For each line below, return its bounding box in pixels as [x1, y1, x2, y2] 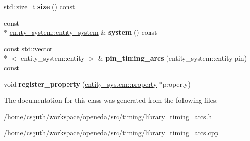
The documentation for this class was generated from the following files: [4, 95, 218, 105]
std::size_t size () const [4, 1, 75, 11]
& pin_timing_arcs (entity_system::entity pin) [98, 53, 247, 63]
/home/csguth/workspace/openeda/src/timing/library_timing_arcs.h [4, 111, 212, 121]
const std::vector [4, 43, 53, 53]
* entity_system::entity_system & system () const [4, 27, 157, 37]
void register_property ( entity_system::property [4, 78, 157, 89]
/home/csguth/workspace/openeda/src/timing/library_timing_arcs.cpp [4, 127, 219, 138]
